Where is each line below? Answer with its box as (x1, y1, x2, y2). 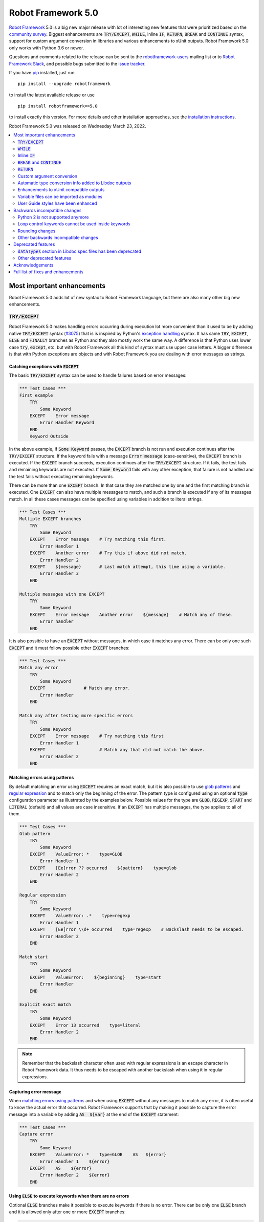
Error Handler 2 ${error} (40, 1172, 110, 1178)
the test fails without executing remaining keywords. (9, 473, 114, 479)
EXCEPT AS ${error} (29, 1166, 92, 1171)
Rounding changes (18, 228, 56, 234)
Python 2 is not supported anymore (18, 214, 89, 220)
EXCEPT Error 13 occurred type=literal (29, 1022, 141, 1028)
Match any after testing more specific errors (19, 713, 133, 718)
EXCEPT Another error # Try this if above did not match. (29, 550, 187, 556)
